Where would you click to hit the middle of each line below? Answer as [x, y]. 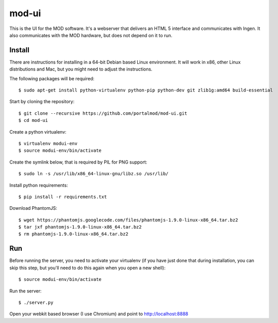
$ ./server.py [36, 302]
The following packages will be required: [52, 78]
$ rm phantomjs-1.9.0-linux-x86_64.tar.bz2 [73, 234]
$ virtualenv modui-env [48, 143]
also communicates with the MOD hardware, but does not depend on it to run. [91, 35]
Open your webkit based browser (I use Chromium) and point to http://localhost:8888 [99, 314]
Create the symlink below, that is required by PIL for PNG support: [78, 162]
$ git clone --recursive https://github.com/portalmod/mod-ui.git [103, 113]
